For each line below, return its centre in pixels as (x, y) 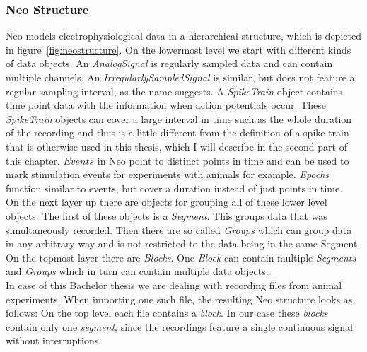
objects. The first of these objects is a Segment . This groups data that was (167, 215)
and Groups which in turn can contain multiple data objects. (137, 271)
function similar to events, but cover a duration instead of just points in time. (174, 188)
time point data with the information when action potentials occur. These (166, 105)
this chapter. (33, 160)
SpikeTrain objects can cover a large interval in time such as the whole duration (179, 118)
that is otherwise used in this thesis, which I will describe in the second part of (176, 146)
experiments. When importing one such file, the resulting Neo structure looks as (179, 299)
